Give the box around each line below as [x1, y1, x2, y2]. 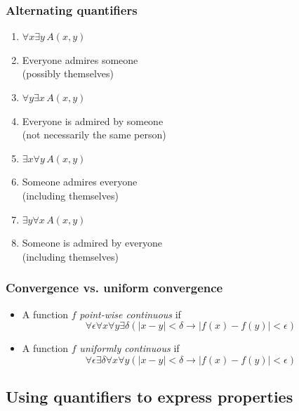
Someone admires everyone [22, 174, 138, 189]
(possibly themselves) [22, 66, 114, 81]
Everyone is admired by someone [22, 113, 164, 128]
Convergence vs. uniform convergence [6, 279, 223, 296]
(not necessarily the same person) [22, 127, 166, 142]
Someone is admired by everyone [22, 235, 163, 250]
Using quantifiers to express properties [6, 386, 293, 407]
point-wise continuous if [79, 306, 181, 321]
